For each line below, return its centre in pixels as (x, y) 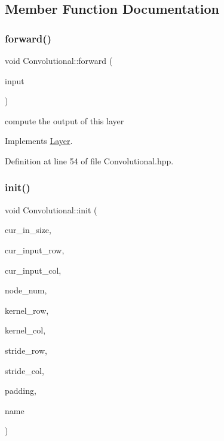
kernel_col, (25, 330)
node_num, (26, 290)
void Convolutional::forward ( (59, 60)
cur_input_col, (33, 270)
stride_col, (24, 370)
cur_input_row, (35, 249)
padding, (21, 391)
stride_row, (26, 350)
